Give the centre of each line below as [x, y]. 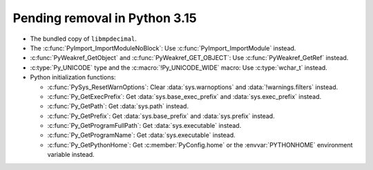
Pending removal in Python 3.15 [105, 18]
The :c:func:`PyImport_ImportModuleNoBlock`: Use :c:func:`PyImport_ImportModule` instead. [163, 48]
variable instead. [71, 155]
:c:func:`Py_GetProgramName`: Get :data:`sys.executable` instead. [142, 135]
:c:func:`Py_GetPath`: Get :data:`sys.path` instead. [118, 106]
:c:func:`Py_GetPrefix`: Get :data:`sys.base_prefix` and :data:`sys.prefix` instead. [161, 116]
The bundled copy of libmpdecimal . [84, 39]
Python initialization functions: [73, 77]
